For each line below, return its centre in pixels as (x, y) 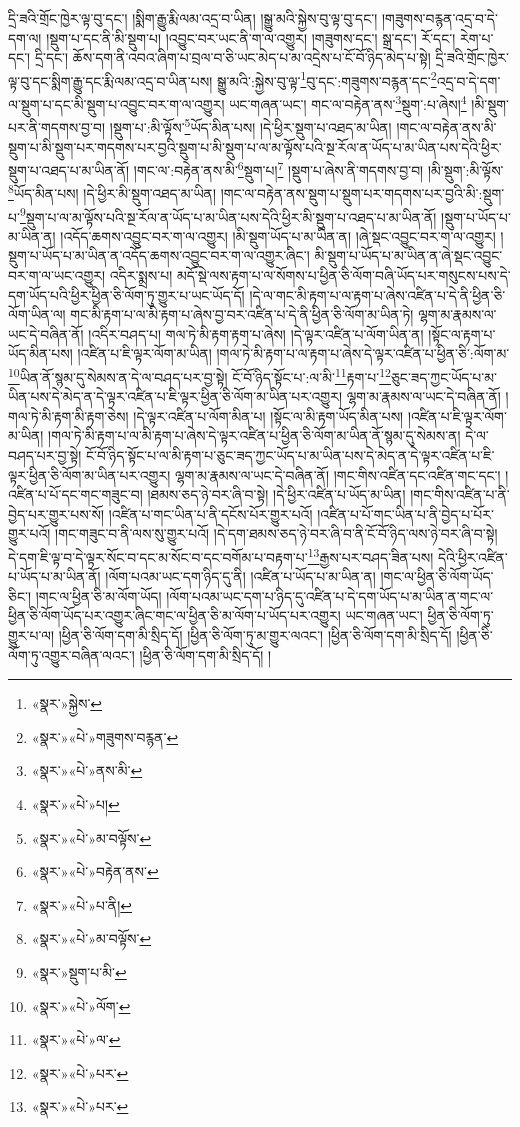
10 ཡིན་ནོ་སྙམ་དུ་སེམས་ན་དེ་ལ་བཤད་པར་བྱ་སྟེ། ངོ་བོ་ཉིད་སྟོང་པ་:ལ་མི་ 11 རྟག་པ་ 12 (199, 375)
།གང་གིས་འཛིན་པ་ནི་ (460, 494)
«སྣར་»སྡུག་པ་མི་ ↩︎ (79, 972)
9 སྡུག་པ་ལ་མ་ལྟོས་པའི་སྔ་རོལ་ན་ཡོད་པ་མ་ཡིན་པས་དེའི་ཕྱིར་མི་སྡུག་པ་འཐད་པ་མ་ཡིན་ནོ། (228, 215)
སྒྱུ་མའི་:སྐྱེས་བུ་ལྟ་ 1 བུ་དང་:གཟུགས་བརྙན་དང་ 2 (326, 79)
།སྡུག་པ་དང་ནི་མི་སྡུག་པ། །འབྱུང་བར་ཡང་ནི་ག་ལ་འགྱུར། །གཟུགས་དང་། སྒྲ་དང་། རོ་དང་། (251, 37)
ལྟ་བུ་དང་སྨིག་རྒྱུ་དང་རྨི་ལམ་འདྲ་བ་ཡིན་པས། (110, 80)
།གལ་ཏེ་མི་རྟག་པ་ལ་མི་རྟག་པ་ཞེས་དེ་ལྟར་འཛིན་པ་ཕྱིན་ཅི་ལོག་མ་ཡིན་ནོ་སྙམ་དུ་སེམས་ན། (254, 435)
